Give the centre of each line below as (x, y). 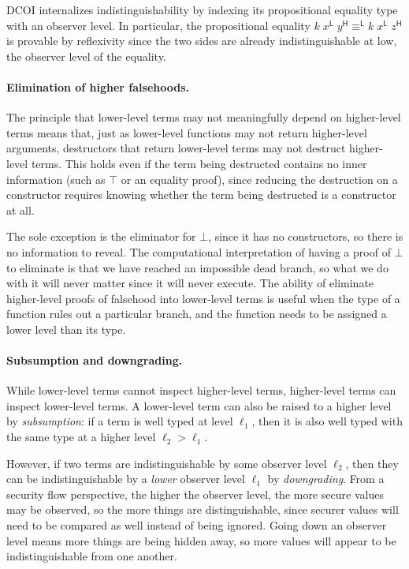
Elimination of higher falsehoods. (98, 86)
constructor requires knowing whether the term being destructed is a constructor (201, 195)
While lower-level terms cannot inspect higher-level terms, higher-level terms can (201, 390)
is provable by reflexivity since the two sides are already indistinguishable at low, (202, 41)
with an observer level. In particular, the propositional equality (158, 25)
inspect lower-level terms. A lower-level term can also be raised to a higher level (199, 405)
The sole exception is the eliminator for (101, 236)
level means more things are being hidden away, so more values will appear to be (201, 540)
